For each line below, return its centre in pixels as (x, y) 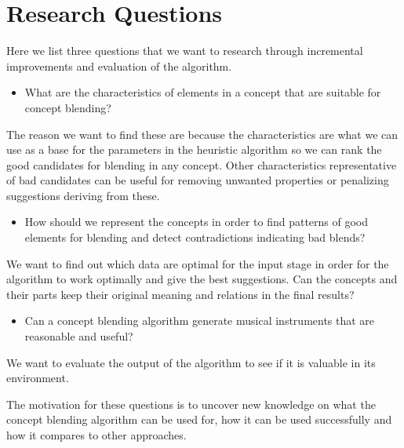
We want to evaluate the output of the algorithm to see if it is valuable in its (191, 362)
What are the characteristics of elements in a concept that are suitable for (203, 92)
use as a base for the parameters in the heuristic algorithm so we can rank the (194, 149)
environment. (38, 378)
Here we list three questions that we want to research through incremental (185, 51)
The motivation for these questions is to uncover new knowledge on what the (191, 404)
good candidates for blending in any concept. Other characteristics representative (202, 164)
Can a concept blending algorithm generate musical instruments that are (200, 321)
